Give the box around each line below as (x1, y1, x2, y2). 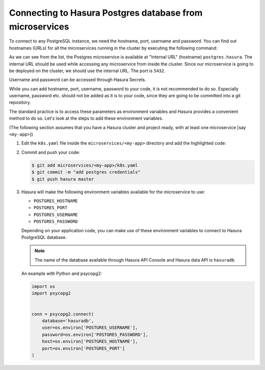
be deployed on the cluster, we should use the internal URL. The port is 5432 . (9, 68, 166, 74)
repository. (9, 100, 31, 106)
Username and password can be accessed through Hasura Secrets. (9, 77, 147, 83)
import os (31, 284, 55, 290)
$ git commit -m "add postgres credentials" (31, 169, 141, 175)
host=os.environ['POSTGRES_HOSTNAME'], (42, 339, 138, 344)
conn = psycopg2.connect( (31, 311, 94, 317)
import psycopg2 (31, 291, 71, 296)
